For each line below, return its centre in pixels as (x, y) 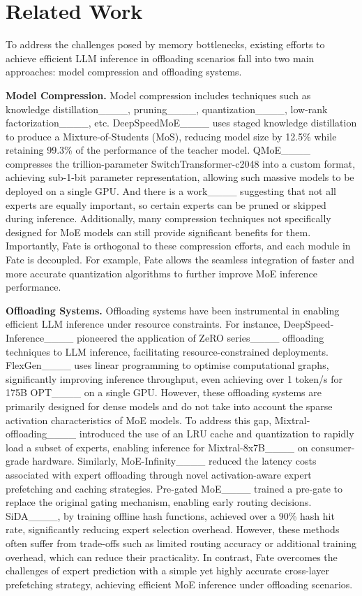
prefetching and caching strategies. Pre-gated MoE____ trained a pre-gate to (174, 488)
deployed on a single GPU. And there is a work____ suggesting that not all (171, 191)
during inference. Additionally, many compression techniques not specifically (168, 218)
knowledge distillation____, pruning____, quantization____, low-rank (167, 109)
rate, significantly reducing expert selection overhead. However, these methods (173, 529)
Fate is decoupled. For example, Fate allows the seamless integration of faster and (180, 260)
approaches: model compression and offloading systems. (124, 72)
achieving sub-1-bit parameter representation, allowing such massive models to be (180, 177)
